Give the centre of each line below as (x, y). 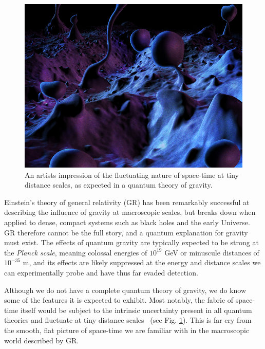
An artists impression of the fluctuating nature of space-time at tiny (132, 174)
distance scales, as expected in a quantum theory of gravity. (119, 185)
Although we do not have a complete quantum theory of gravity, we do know (125, 290)
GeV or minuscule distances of (212, 252)
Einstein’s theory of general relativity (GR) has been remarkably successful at (127, 202)
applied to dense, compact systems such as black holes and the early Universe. (127, 222)
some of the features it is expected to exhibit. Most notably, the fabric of (119, 300)
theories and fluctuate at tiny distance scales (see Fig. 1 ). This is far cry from (128, 320)
